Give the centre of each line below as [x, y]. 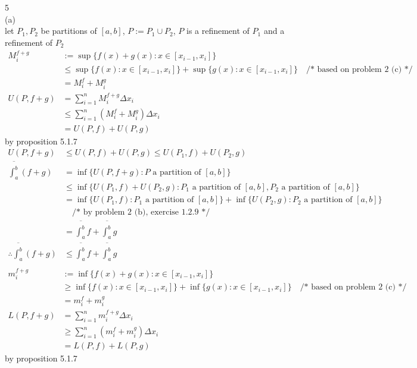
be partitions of [69, 31]
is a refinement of [218, 31]
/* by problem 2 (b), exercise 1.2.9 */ [141, 213]
